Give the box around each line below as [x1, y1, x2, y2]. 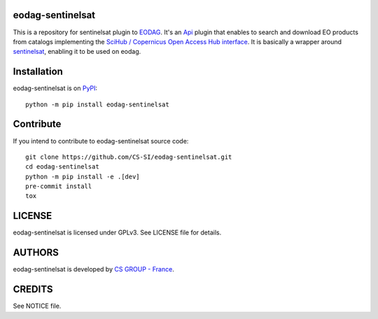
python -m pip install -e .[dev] [25, 172, 140, 180]
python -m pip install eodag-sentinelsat [25, 100, 169, 108]
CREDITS [13, 283, 53, 295]
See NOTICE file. [13, 302, 62, 311]
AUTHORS [13, 247, 59, 259]
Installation [13, 66, 63, 78]
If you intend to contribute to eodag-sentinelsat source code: [13, 136, 189, 145]
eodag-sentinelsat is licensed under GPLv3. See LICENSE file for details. [13, 228, 222, 237]
